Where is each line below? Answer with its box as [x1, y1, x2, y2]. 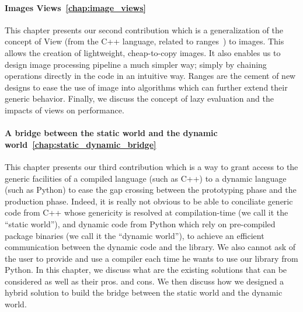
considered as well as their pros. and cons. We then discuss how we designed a [5, 275, 284, 287]
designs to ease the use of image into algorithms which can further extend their [5, 81, 288, 93]
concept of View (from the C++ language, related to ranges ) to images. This [5, 35, 284, 47]
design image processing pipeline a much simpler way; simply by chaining [5, 58, 267, 70]
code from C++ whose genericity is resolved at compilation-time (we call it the [5, 206, 288, 219]
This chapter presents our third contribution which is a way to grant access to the [5, 160, 298, 172]
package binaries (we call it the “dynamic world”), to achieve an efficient [5, 229, 264, 241]
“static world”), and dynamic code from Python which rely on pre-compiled [5, 217, 276, 230]
